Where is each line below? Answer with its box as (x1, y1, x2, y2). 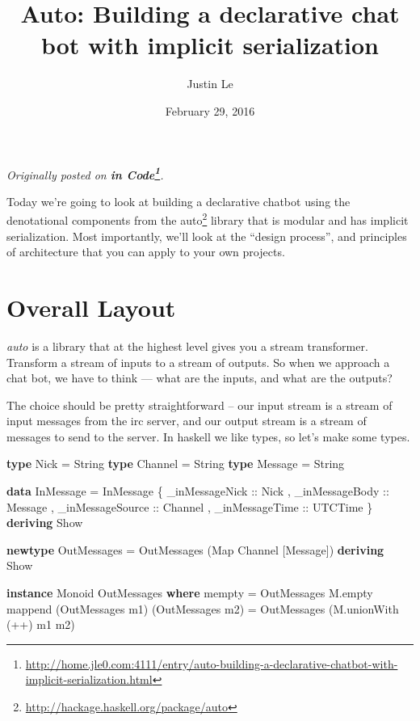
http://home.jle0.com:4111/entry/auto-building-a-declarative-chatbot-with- (25, 655, 398, 672)
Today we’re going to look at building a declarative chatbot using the (6, 192, 351, 209)
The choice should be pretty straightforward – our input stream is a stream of (6, 396, 393, 413)
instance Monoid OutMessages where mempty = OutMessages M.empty (6, 584, 373, 601)
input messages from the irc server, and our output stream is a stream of (6, 412, 367, 429)
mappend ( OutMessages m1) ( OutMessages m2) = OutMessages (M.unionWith (6, 600, 399, 617)
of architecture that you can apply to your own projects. (6, 243, 285, 260)
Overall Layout (6, 290, 176, 323)
